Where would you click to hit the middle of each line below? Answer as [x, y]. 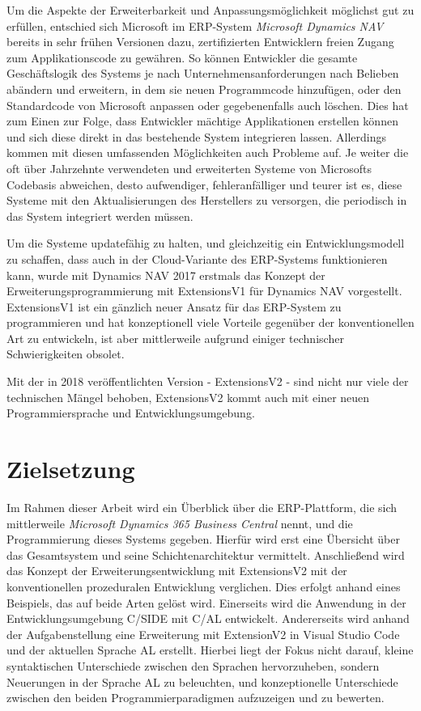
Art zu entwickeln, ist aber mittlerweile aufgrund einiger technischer [175, 338]
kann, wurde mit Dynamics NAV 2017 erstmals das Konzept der [166, 275]
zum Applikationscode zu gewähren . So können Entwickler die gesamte [182, 57]
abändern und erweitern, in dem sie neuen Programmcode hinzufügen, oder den [204, 89]
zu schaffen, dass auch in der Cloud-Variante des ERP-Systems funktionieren [197, 258]
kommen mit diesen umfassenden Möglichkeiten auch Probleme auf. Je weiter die [208, 152]
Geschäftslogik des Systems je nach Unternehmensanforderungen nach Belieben [203, 73]
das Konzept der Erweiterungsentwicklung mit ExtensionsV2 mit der [177, 571]
